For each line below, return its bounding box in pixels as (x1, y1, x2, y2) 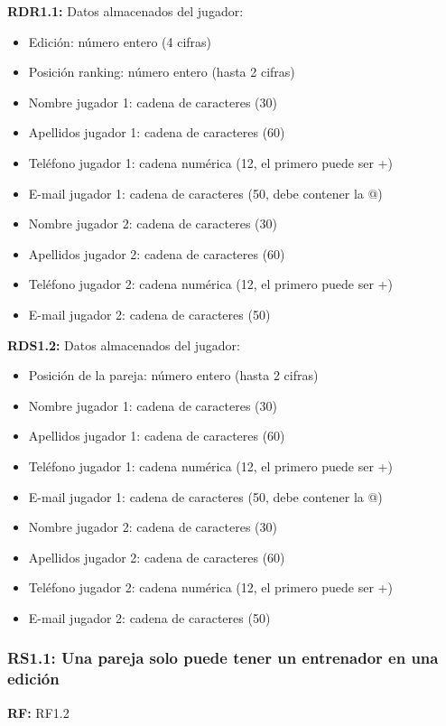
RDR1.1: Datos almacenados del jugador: (7, 2, 244, 20)
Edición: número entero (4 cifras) (28, 32, 212, 51)
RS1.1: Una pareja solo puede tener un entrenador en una (7, 647, 439, 669)
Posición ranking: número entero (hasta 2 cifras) (28, 62, 295, 81)
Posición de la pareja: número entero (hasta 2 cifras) (28, 366, 319, 385)
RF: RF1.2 (7, 703, 70, 721)
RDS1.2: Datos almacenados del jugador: (7, 335, 240, 354)
